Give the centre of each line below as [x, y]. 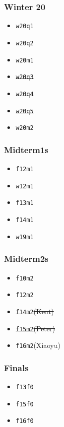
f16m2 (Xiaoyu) [38, 345]
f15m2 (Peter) [35, 328]
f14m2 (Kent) [35, 311]
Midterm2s [26, 259]
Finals [16, 367]
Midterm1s [26, 149]
